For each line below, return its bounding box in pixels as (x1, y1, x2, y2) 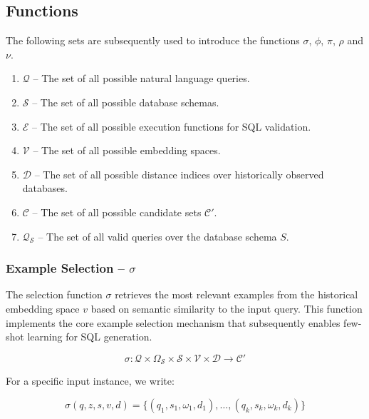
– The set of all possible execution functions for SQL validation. (32, 118, 311, 133)
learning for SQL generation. (27, 329, 152, 344)
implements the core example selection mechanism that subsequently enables (6, 315, 341, 330)
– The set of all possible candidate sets (32, 204, 202, 219)
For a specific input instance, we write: (6, 373, 175, 388)
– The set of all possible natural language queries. (33, 71, 250, 86)
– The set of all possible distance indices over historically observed (34, 166, 324, 181)
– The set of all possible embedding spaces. (33, 143, 221, 158)
